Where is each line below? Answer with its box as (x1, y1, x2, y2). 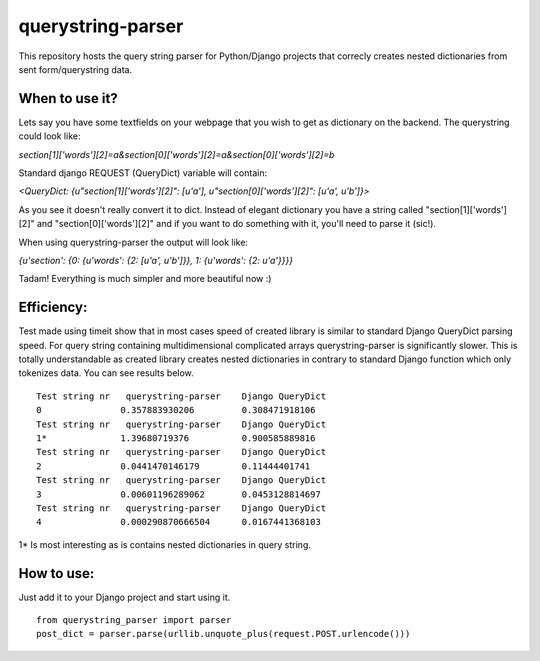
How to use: (18, 565, 95, 582)
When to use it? (18, 90, 119, 107)
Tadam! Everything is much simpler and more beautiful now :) (18, 273, 272, 285)
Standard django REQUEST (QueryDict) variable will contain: (18, 167, 268, 179)
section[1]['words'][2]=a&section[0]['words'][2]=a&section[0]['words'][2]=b (18, 148, 335, 160)
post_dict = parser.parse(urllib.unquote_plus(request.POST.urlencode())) (36, 628, 411, 640)
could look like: (18, 130, 81, 142)
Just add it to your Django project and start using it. (18, 591, 231, 603)
